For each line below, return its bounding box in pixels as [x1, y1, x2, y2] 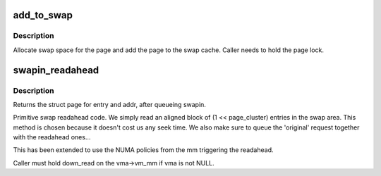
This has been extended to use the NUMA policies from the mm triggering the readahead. [13, 146, 274, 154]
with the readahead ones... [13, 133, 91, 142]
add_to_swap [13, 9, 73, 21]
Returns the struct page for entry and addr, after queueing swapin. [13, 100, 206, 108]
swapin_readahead [13, 64, 99, 76]
